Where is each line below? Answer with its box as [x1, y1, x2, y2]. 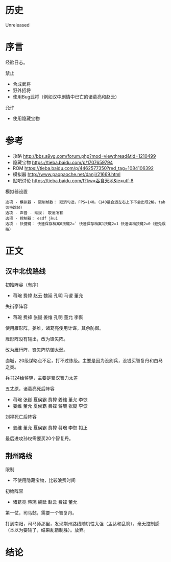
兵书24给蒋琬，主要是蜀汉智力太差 [5, 375, 78, 381]
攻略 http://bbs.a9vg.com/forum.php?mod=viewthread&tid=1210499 [12, 153, 156, 159]
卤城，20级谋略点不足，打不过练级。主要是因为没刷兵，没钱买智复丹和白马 [5, 357, 163, 363]
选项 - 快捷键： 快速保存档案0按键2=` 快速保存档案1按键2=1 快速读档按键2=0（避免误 [5, 221, 166, 226]
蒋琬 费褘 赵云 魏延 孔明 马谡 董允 [12, 292, 83, 299]
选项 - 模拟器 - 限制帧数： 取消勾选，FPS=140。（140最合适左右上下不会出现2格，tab [5, 200, 166, 205]
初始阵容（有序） [5, 281, 41, 287]
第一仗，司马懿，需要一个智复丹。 [5, 509, 77, 516]
